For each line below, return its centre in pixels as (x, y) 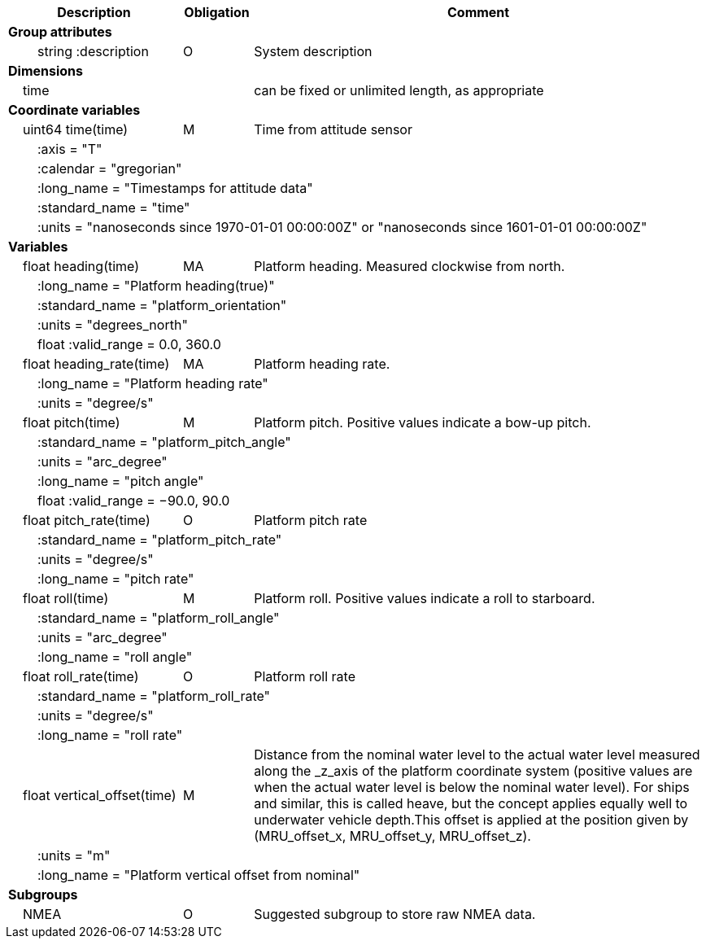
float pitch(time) (72, 422)
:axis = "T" (70, 149)
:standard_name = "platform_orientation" (162, 305)
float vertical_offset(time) (100, 795)
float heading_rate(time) (96, 364)
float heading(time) (81, 266)
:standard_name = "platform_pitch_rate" (160, 540)
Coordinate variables (74, 110)
